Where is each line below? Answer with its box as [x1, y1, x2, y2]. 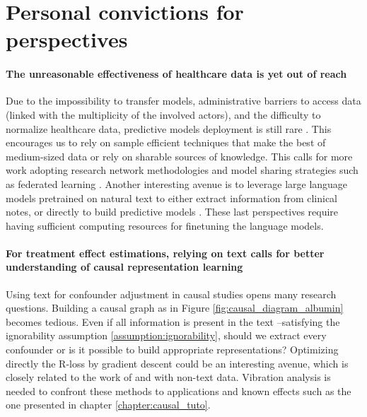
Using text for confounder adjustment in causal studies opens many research [6, 286, 337, 301]
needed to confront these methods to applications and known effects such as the [6, 383, 351, 398]
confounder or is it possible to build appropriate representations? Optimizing [6, 342, 339, 357]
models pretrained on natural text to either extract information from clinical [6, 190, 337, 205]
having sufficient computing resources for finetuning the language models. [6, 218, 324, 233]
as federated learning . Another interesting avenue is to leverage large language [6, 176, 348, 191]
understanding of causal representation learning [6, 259, 243, 274]
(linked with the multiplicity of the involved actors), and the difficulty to [6, 107, 321, 122]
